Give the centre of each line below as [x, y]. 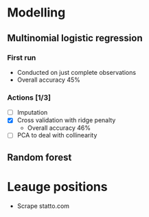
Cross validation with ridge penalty [66, 120]
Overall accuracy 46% [59, 128]
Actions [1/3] [29, 98]
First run [22, 58]
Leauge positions [57, 186]
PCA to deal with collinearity [57, 135]
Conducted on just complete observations [76, 72]
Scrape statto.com [43, 206]
